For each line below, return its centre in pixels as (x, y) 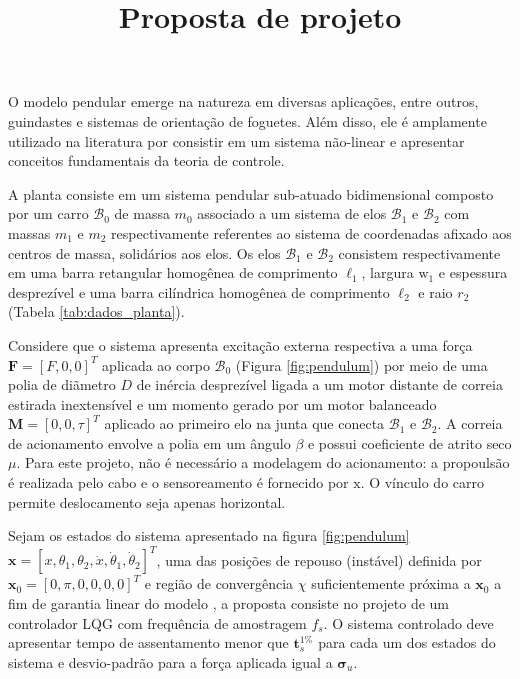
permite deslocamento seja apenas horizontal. (147, 501)
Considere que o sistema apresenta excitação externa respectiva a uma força (240, 344)
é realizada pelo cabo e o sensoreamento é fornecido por (178, 482)
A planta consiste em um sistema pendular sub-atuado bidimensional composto (251, 193)
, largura (387, 272)
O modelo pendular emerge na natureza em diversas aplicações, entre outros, (243, 101)
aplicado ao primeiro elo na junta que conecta (244, 423)
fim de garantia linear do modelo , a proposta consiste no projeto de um (229, 602)
